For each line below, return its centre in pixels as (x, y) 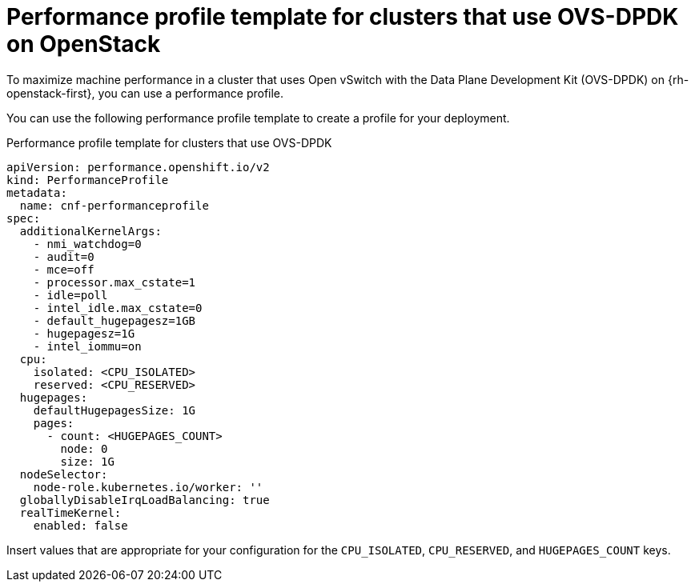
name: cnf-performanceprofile (114, 205)
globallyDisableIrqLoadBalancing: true (145, 500)
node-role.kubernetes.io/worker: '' (148, 487)
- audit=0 (64, 256)
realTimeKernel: (70, 512)
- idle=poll (70, 295)
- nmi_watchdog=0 (87, 244)
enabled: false (80, 525)
